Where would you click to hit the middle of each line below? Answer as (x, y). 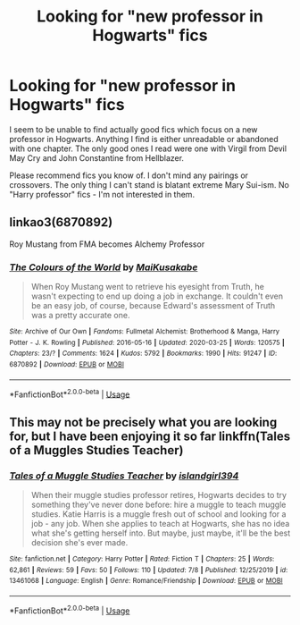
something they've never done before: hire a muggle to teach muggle (158, 505)
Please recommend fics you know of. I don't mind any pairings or (129, 175)
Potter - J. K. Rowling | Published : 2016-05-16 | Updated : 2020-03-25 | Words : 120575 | (147, 342)
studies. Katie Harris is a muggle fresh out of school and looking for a (158, 514)
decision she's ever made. (79, 543)
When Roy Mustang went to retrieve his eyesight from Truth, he (148, 287)
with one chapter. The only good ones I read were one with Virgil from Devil (148, 148)
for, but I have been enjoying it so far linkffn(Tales (150, 436)
